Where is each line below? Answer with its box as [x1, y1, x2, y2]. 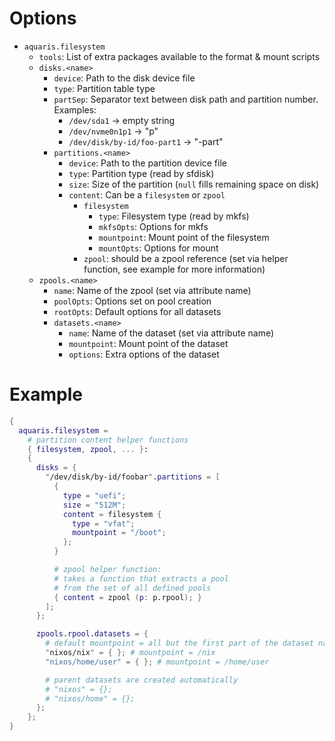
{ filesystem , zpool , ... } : [27, 444, 149, 454]
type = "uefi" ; [62, 490, 127, 501]
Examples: [53, 103, 97, 116]
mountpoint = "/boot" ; [72, 528, 167, 538]
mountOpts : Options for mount [98, 242, 219, 254]
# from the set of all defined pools [53, 583, 212, 593]
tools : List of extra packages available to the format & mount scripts [38, 50, 321, 62]
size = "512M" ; [62, 500, 127, 510]
